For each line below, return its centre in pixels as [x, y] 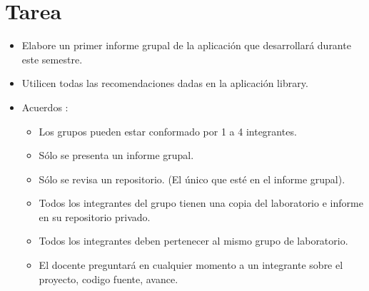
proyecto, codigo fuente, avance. [108, 279]
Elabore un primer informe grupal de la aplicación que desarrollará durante [186, 45]
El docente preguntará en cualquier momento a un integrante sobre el [191, 265]
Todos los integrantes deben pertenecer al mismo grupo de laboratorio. [193, 241]
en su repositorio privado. [95, 216]
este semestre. [52, 59]
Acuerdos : [45, 107]
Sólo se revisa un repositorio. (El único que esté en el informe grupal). [192, 179]
